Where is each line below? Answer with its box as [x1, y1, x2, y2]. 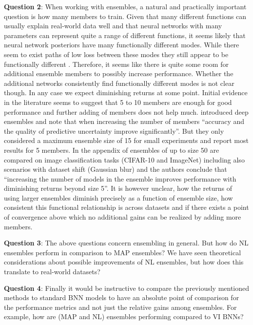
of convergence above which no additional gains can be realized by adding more [4, 212, 241, 222]
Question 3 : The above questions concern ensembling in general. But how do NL [4, 238, 249, 248]
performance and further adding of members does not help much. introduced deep [4, 106, 249, 117]
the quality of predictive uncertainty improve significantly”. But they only [4, 125, 224, 136]
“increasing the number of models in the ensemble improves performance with [4, 173, 236, 183]
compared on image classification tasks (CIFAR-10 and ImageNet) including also [4, 154, 245, 164]
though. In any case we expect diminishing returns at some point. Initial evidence [4, 87, 248, 98]
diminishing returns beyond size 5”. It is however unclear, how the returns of [4, 183, 233, 193]
